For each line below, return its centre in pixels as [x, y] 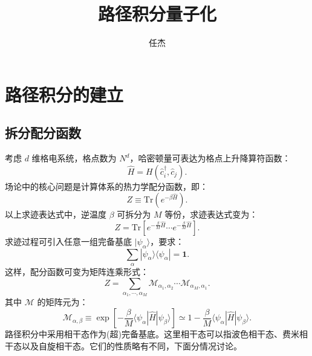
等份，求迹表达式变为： [211, 214]
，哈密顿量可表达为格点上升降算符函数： [210, 158]
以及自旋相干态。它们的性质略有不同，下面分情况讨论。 [132, 345]
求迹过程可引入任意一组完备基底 [68, 241]
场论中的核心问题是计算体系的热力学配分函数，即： [106, 186]
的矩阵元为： [63, 302]
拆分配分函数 [43, 133]
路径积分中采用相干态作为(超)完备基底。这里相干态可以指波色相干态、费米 [152, 334]
